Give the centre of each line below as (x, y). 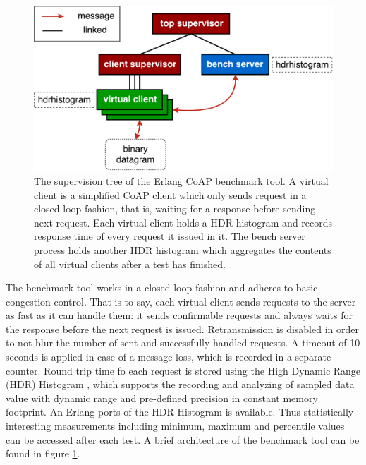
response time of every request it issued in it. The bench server (170, 236)
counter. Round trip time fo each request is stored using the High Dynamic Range (183, 370)
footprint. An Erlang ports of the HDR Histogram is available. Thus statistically (180, 412)
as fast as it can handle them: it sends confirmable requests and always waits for (179, 315)
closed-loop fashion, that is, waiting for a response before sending (175, 209)
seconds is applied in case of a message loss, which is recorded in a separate (169, 357)
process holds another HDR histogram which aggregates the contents (183, 249)
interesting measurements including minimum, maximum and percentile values (175, 426)
